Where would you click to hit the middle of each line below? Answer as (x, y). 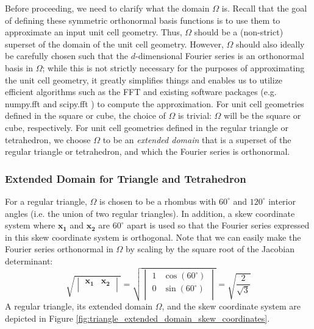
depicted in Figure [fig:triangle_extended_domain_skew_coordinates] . (137, 318)
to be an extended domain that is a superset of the (197, 139)
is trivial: (194, 115)
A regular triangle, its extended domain (79, 306)
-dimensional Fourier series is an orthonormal (219, 56)
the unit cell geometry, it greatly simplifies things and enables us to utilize (144, 80)
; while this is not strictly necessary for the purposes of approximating (173, 67)
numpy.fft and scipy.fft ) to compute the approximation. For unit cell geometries (155, 103)
